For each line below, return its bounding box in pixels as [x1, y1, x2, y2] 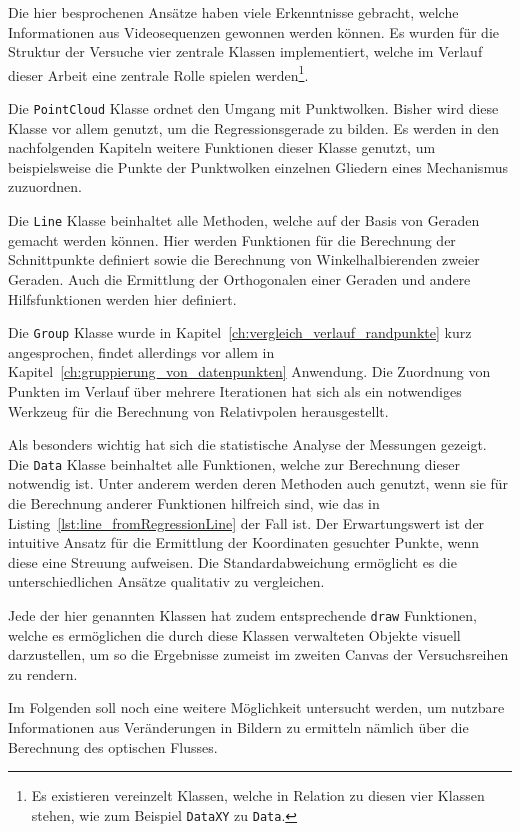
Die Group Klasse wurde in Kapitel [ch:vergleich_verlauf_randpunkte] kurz [8, 322, 472, 343]
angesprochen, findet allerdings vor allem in [8, 341, 275, 362]
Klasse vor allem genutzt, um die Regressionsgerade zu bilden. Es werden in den [8, 117, 499, 138]
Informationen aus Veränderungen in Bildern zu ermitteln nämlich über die [8, 716, 469, 737]
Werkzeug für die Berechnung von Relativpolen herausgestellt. [8, 400, 389, 421]
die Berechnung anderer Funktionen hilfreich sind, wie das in [8, 492, 380, 513]
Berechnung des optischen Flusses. [8, 736, 218, 757]
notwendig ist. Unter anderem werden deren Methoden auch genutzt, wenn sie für [8, 473, 509, 494]
